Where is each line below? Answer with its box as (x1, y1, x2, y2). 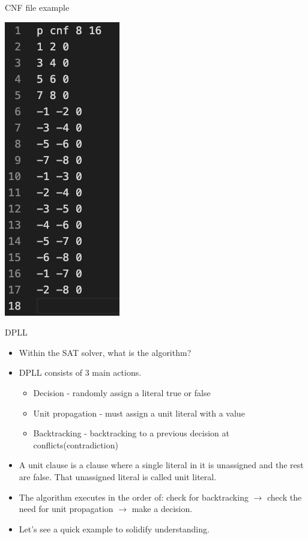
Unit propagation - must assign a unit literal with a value (33, 406, 245, 419)
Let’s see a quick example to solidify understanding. (19, 522, 210, 535)
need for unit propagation (19, 502, 113, 515)
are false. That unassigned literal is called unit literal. (19, 470, 217, 483)
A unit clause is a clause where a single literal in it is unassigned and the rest (19, 459, 304, 471)
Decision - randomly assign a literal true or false (33, 386, 211, 399)
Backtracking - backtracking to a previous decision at (33, 427, 229, 439)
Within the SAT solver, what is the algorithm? (19, 346, 192, 358)
